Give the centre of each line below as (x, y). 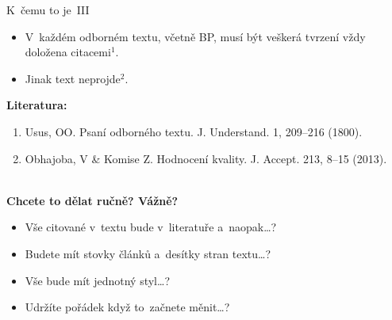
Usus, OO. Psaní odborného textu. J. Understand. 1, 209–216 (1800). (194, 131)
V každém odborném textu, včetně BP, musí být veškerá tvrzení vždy (195, 36)
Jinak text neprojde (73, 78)
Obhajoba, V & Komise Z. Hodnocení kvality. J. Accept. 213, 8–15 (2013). (206, 158)
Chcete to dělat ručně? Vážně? (92, 200)
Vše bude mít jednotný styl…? (97, 280)
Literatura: (37, 105)
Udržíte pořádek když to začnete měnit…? (127, 307)
